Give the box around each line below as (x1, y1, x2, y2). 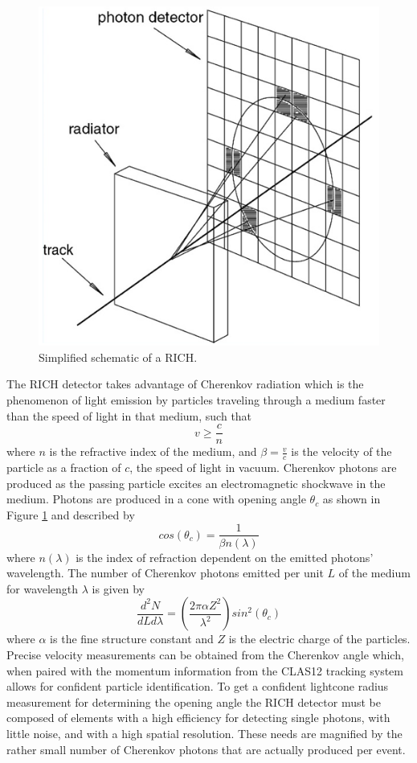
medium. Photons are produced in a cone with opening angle (6, 490, 306, 507)
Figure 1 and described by (6, 506, 135, 523)
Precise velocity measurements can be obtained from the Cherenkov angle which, (6, 646, 404, 662)
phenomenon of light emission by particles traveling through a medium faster (6, 392, 386, 408)
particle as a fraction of (6, 459, 121, 476)
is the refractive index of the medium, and (49, 443, 257, 460)
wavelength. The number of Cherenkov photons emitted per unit (6, 564, 324, 581)
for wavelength (6, 580, 79, 597)
